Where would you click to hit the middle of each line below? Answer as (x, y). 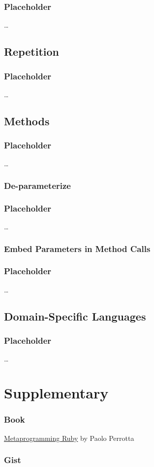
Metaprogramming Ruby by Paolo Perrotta (69, 438)
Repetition (32, 52)
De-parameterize (37, 185)
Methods (27, 121)
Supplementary (56, 393)
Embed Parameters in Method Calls (77, 248)
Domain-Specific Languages (75, 316)
